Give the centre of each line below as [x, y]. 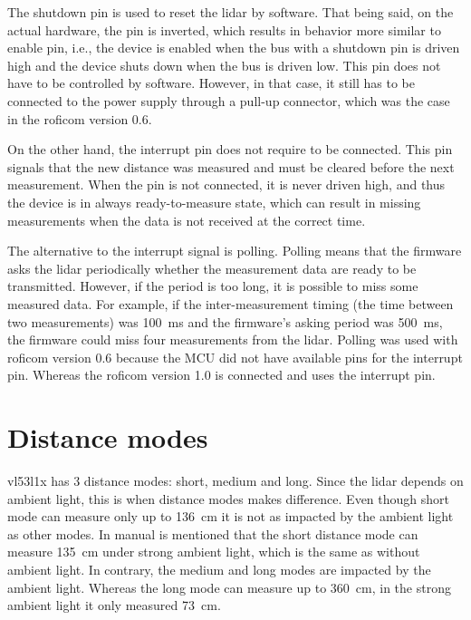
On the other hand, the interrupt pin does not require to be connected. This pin [230, 149]
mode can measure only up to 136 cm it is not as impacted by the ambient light [231, 516]
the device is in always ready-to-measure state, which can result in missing [214, 202]
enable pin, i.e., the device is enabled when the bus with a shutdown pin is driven [234, 48]
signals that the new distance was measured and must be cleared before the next [231, 166]
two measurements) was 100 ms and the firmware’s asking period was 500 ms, [225, 321]
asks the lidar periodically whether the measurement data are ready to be [212, 268]
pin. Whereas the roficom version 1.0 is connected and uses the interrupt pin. [221, 375]
